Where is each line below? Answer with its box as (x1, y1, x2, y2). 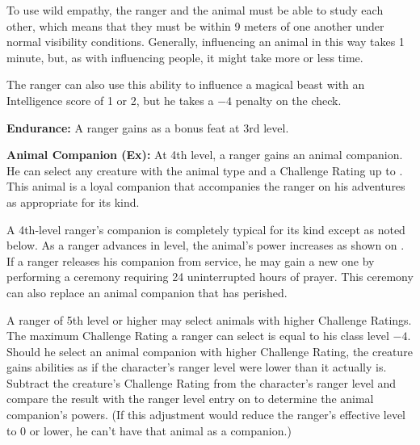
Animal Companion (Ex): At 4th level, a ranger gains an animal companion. (6, 146, 403, 163)
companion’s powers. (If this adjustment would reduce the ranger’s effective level (6, 406, 406, 423)
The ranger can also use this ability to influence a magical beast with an (6, 76, 365, 93)
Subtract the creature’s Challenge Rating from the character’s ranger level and (6, 374, 397, 391)
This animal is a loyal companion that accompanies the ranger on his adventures (6, 178, 405, 195)
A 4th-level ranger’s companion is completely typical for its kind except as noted (6, 220, 405, 237)
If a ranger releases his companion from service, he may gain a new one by (6, 252, 375, 269)
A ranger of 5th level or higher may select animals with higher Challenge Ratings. (6, 311, 412, 328)
